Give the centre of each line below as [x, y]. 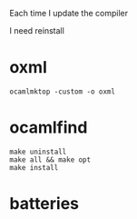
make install [34, 167]
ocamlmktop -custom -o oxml [63, 91]
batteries [44, 204]
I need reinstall [37, 30]
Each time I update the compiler [69, 13]
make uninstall [38, 152]
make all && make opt [50, 159]
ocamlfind [49, 128]
